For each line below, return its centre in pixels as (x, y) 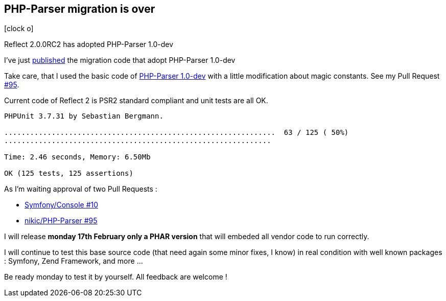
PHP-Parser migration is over (80, 9)
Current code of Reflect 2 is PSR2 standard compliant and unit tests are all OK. (136, 101)
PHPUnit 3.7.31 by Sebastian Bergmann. (84, 116)
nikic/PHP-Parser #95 (61, 221)
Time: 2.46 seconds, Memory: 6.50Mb (77, 157)
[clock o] (19, 29)
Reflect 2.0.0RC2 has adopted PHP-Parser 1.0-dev (89, 44)
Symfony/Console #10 (62, 205)
